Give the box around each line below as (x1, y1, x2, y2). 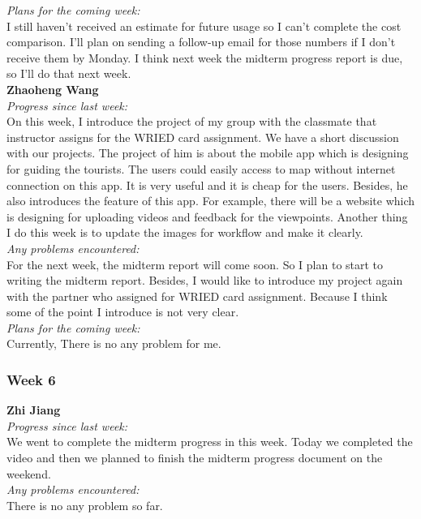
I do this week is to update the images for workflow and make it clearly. (6, 224, 363, 241)
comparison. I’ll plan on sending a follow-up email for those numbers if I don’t (6, 33, 396, 50)
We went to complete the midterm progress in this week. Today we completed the (6, 433, 413, 450)
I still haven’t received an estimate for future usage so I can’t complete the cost (6, 17, 402, 34)
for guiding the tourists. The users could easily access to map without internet (6, 160, 396, 177)
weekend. (6, 465, 51, 482)
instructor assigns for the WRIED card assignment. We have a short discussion (6, 128, 399, 145)
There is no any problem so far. (6, 496, 163, 513)
